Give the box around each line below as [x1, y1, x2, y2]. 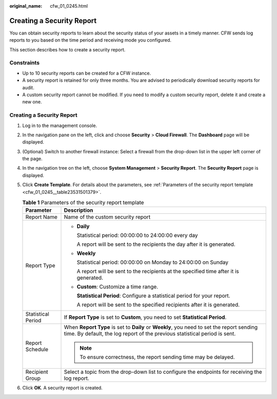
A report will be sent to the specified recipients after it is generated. [76, 301, 240, 309]
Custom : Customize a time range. [76, 283, 159, 291]
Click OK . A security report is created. [22, 385, 103, 391]
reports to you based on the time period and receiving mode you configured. [9, 37, 172, 43]
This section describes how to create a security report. [9, 46, 126, 52]
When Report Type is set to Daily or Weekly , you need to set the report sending [64, 324, 258, 331]
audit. [22, 84, 34, 90]
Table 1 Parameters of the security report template [22, 199, 144, 206]
